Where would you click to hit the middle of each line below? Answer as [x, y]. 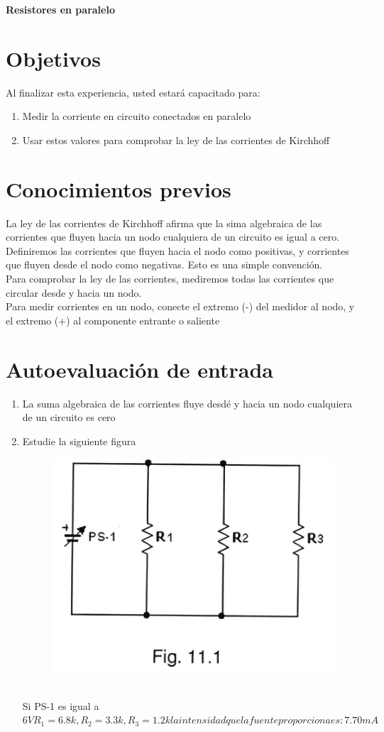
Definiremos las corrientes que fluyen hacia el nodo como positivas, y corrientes [177, 250]
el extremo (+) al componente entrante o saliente [113, 320]
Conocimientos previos [119, 189]
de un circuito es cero [69, 417]
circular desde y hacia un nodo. [74, 292]
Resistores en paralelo [60, 9]
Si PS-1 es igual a [61, 705]
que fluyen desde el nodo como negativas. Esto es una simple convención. [164, 264]
